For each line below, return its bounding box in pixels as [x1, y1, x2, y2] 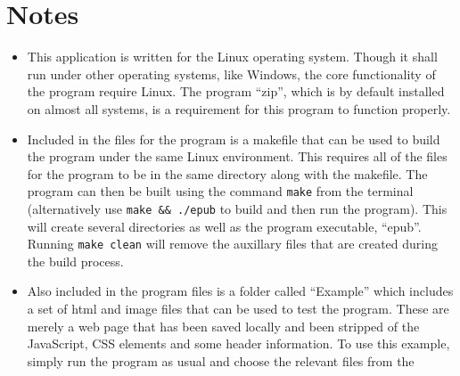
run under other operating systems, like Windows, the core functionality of [27, 64, 436, 83]
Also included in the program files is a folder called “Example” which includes [27, 282, 454, 300]
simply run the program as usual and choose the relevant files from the [27, 351, 415, 370]
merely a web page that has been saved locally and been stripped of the [27, 316, 420, 335]
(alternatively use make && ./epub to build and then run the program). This [27, 199, 448, 217]
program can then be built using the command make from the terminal [27, 182, 414, 200]
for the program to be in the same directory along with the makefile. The [27, 164, 428, 183]
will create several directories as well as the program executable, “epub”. [27, 217, 422, 235]
